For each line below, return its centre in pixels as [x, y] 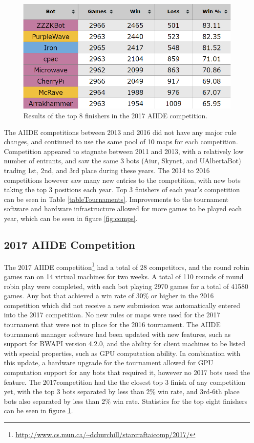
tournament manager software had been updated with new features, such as [117, 334]
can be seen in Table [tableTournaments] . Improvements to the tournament [116, 199]
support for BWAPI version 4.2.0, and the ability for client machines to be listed [125, 343]
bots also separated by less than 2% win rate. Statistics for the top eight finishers [126, 401]
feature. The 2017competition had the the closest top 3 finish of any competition [125, 382]
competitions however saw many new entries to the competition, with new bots [122, 180]
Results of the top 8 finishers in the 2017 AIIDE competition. [116, 115]
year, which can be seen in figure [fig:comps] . [71, 218]
